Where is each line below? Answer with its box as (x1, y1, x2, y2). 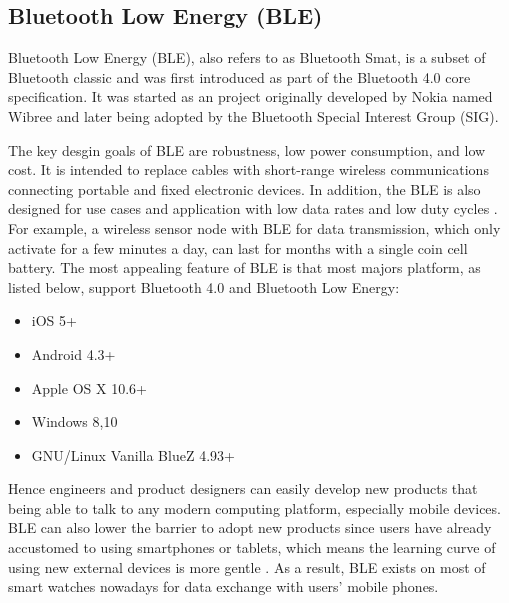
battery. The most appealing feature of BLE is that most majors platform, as (8, 257, 481, 278)
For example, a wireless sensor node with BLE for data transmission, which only (8, 217, 501, 238)
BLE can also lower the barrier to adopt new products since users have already (8, 517, 492, 538)
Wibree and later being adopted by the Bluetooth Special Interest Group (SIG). (8, 105, 499, 126)
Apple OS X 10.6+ (31, 377, 147, 398)
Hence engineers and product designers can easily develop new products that (8, 478, 478, 499)
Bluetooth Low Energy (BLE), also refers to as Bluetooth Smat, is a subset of (8, 47, 486, 68)
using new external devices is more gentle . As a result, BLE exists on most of (8, 556, 486, 577)
